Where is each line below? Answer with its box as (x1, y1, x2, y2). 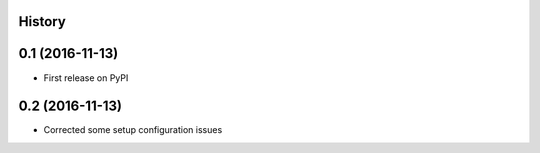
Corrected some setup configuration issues (43, 124, 223, 136)
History (18, 13, 67, 30)
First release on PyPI (43, 71, 129, 84)
